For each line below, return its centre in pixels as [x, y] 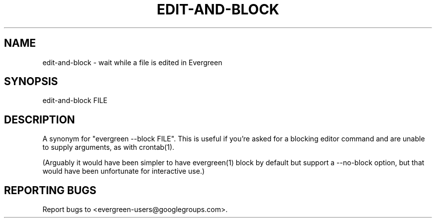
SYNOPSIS [31, 82]
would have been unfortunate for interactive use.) [124, 171]
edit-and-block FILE [75, 101]
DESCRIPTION [40, 119]
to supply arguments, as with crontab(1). [109, 147]
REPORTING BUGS [50, 190]
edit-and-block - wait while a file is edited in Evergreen [132, 62]
